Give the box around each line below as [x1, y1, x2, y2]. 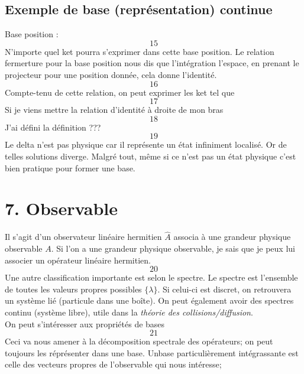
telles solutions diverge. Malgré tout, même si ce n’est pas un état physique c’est [5, 149, 296, 162]
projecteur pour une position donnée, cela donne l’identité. [5, 68, 217, 80]
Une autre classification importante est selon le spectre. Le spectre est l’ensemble [5, 271, 298, 284]
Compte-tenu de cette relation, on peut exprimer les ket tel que [5, 86, 235, 98]
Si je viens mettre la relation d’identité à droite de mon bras [5, 103, 224, 116]
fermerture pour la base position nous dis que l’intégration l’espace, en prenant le [5, 57, 299, 69]
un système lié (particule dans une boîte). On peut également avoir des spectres [5, 294, 294, 307]
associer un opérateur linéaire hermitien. [5, 253, 151, 266]
